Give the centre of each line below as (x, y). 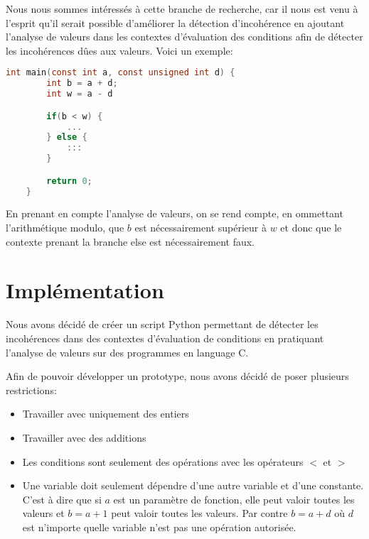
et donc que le (311, 228)
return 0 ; (69, 181)
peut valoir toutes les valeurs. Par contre (199, 513)
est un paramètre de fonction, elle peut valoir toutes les (234, 499)
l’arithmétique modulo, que (65, 228)
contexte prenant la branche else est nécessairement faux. (130, 241)
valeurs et (43, 513)
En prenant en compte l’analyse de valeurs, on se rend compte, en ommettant (175, 213)
